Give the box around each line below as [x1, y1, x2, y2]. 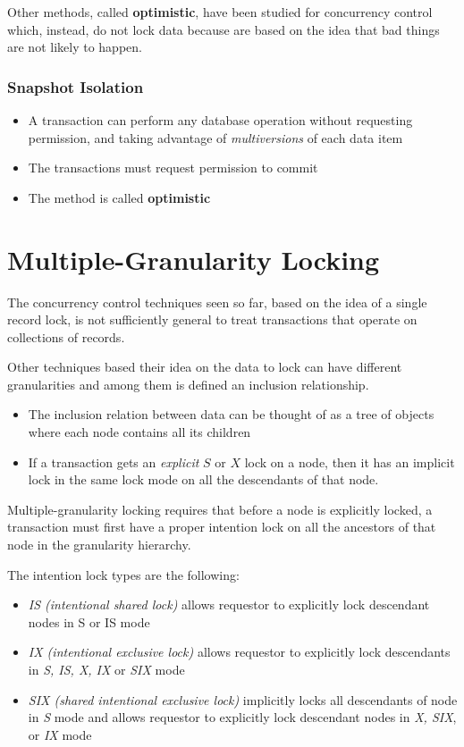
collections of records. [7, 327, 125, 346]
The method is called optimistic [28, 188, 211, 206]
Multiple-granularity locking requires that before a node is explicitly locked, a [7, 499, 433, 518]
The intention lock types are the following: [7, 565, 240, 583]
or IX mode [28, 725, 92, 743]
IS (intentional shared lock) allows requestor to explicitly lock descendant [28, 595, 430, 614]
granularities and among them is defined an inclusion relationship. [7, 374, 369, 393]
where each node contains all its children [28, 423, 251, 441]
